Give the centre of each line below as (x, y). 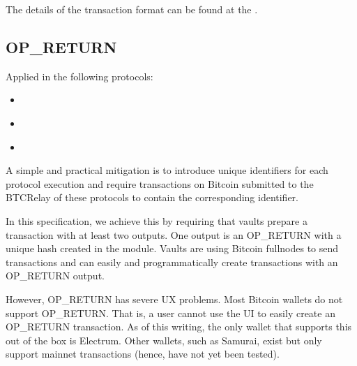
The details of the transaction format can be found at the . (132, 9)
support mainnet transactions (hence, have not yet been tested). (143, 354)
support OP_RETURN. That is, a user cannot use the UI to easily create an (170, 313)
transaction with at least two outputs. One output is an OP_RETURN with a (174, 234)
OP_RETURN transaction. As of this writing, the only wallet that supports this (179, 327)
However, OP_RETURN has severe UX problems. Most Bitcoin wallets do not (174, 299)
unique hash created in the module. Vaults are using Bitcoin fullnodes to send (172, 248)
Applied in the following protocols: (79, 76)
